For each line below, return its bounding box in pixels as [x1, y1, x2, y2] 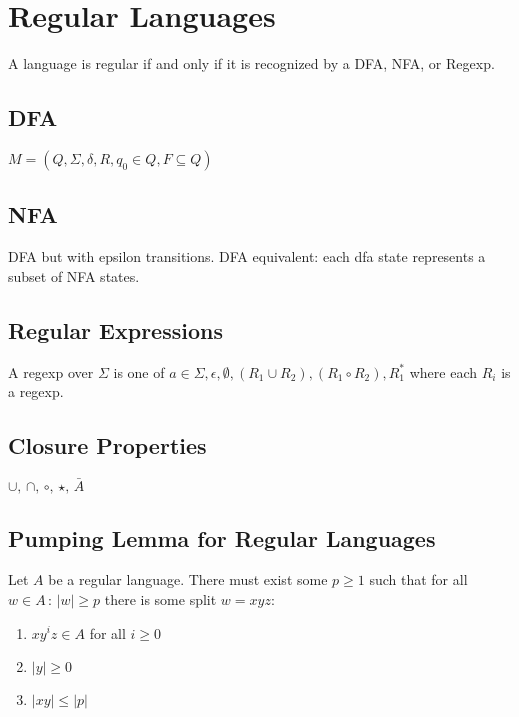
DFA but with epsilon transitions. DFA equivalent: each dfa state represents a [8, 246, 486, 267]
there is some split [104, 588, 217, 609]
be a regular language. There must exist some [48, 569, 328, 590]
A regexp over [8, 361, 94, 382]
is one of [113, 361, 165, 382]
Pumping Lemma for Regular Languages [8, 522, 436, 553]
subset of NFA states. [8, 265, 140, 286]
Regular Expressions [8, 314, 223, 345]
